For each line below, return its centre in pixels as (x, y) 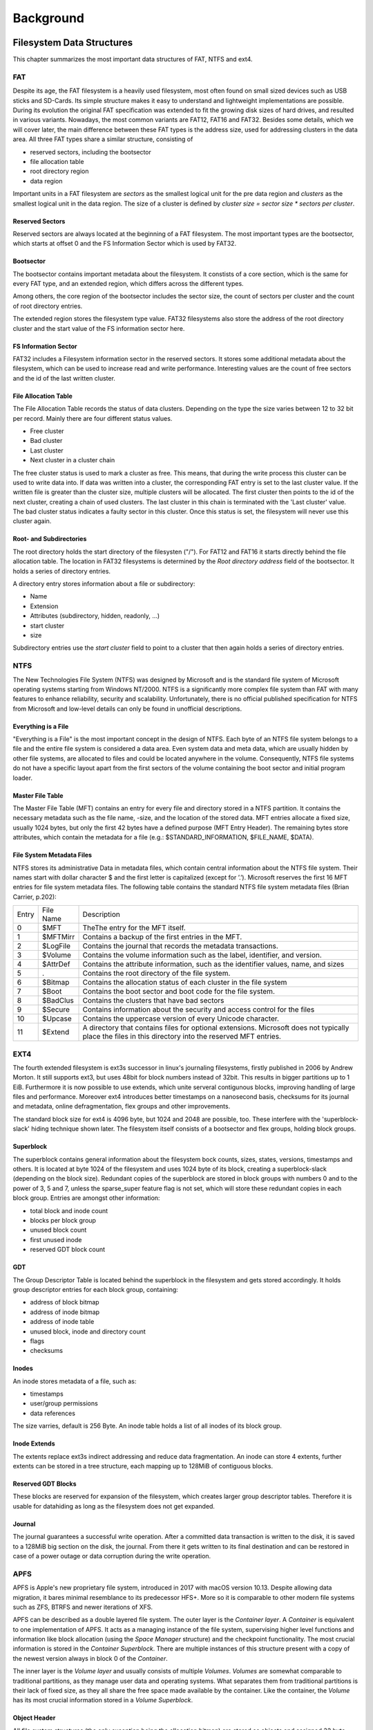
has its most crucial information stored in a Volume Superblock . (103, 1700)
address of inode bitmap (65, 1312)
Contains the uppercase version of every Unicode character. (181, 1019)
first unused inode (56, 1239)
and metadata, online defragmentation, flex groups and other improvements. (122, 1107)
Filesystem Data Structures (73, 43)
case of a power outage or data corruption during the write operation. (112, 1556)
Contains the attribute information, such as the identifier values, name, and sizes (213, 964)
